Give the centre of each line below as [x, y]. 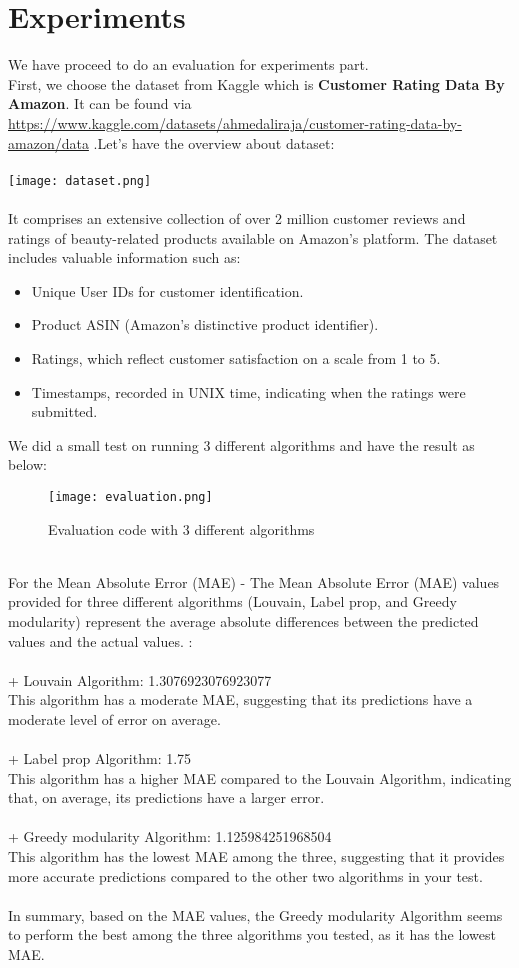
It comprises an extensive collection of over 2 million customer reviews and [237, 217]
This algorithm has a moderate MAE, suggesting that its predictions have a [240, 699]
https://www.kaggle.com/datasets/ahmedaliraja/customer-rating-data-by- [235, 122]
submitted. [64, 411]
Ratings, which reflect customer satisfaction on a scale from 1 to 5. [236, 357]
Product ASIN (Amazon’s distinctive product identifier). [205, 324]
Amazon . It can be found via [100, 103]
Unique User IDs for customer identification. [167, 290]
